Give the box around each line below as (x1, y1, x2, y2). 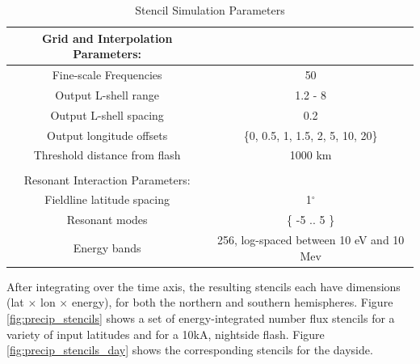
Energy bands (73, 239, 141, 256)
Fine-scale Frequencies (52, 66, 162, 83)
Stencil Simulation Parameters (135, 2, 285, 18)
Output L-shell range (55, 86, 159, 103)
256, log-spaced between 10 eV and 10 (216, 231, 405, 248)
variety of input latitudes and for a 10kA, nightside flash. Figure (6, 325, 325, 342)
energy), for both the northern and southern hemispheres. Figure (71, 294, 393, 311)
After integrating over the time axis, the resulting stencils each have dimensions (6, 277, 401, 294)
